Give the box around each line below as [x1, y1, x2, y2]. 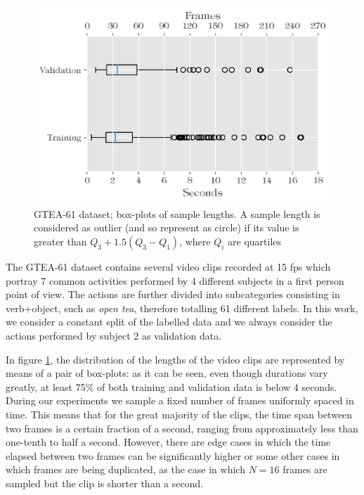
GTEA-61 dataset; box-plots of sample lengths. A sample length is [34, 206, 320, 221]
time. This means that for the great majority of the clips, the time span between [6, 406, 353, 421]
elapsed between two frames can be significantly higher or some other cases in [6, 448, 340, 463]
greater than [34, 234, 87, 249]
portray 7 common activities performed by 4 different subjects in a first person [6, 273, 344, 288]
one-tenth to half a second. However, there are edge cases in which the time [6, 435, 331, 449]
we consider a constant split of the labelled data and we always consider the [6, 314, 332, 329]
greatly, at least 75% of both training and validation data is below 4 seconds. [6, 379, 337, 394]
